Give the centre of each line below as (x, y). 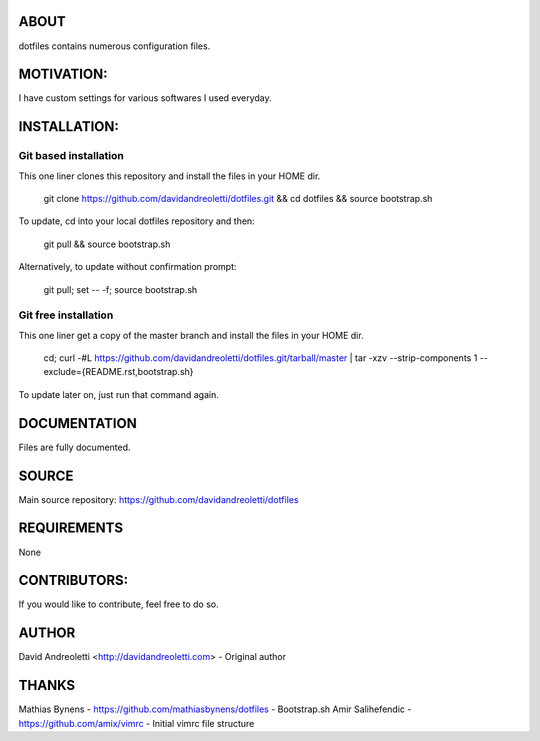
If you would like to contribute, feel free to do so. (118, 604)
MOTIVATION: (63, 74)
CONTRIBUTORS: (73, 580)
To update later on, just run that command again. (118, 394)
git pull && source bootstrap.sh (107, 244)
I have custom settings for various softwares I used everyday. (145, 98)
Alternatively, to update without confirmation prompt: (127, 267)
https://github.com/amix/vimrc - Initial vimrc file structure (136, 723)
